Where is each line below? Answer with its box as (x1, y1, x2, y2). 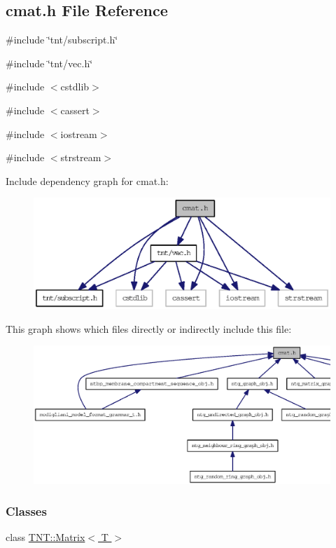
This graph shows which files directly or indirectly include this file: (6, 321, 292, 336)
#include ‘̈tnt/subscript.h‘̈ (6, 32, 118, 47)
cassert (60, 102, 90, 117)
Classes (6, 502, 47, 520)
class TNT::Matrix (6, 530, 85, 544)
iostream (60, 126, 97, 141)
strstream (60, 150, 101, 165)
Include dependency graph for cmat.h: (6, 173, 169, 188)
